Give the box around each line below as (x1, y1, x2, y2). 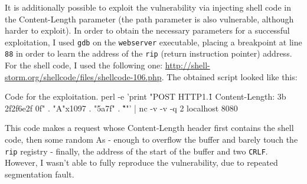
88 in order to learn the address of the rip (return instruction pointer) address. (5, 47, 292, 60)
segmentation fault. (5, 167, 74, 180)
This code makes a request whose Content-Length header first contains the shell (5, 121, 294, 134)
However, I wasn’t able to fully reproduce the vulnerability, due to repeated (5, 156, 278, 169)
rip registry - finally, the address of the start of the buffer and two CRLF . (5, 144, 268, 157)
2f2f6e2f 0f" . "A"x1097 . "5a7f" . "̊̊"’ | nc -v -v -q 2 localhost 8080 (5, 101, 238, 114)
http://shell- (165, 59, 210, 71)
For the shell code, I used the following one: (5, 59, 163, 71)
